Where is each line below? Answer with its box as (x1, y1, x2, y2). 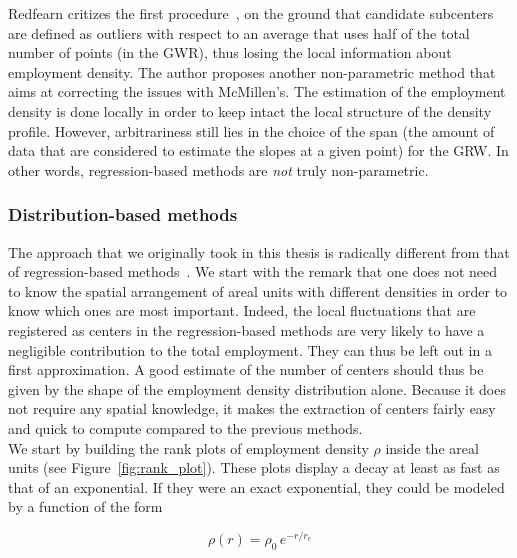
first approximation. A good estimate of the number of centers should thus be (8, 359, 484, 380)
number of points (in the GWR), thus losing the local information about (8, 42, 452, 63)
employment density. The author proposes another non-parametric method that (8, 61, 496, 82)
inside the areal (385, 437, 479, 458)
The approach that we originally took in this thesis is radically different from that (8, 241, 510, 262)
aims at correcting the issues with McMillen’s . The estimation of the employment (8, 81, 506, 102)
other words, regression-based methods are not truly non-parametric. (8, 159, 429, 180)
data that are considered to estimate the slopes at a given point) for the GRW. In (8, 140, 509, 161)
